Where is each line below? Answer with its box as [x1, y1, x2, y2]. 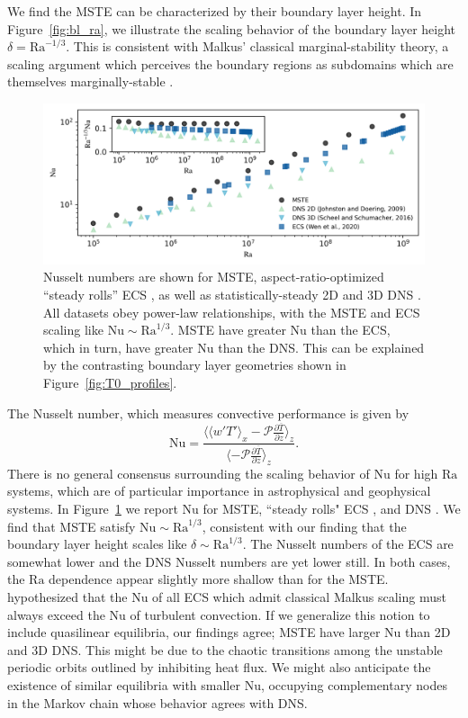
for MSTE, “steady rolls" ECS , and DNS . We [202, 499, 461, 517]
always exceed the [7, 605, 105, 624]
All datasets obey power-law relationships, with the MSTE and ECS [43, 302, 420, 321]
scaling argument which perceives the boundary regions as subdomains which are [7, 54, 454, 73]
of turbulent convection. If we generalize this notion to [130, 605, 430, 624]
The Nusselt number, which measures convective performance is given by [7, 403, 409, 422]
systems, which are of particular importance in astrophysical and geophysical [7, 481, 431, 500]
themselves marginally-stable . [7, 72, 174, 91]
